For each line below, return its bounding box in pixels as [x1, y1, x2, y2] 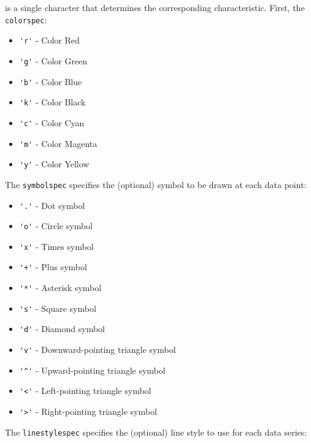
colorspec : [5, 13, 47, 26]
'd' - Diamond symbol [19, 322, 105, 335]
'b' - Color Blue [19, 75, 82, 88]
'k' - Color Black [19, 96, 86, 108]
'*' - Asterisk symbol [19, 281, 102, 294]
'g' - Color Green [19, 54, 88, 67]
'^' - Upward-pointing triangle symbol [19, 363, 166, 376]
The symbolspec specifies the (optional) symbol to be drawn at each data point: [5, 178, 307, 191]
